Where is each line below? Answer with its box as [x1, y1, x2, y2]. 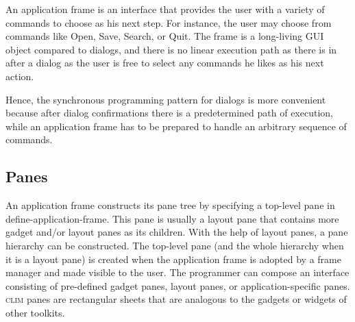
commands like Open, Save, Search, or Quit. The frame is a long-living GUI [5, 29, 324, 43]
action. [5, 69, 34, 83]
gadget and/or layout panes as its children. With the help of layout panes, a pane [5, 225, 348, 239]
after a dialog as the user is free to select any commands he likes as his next [5, 55, 324, 70]
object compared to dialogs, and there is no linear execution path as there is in [5, 42, 337, 56]
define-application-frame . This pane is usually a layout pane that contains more [5, 211, 339, 225]
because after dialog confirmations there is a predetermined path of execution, [5, 106, 333, 120]
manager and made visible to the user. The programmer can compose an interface [5, 265, 350, 280]
